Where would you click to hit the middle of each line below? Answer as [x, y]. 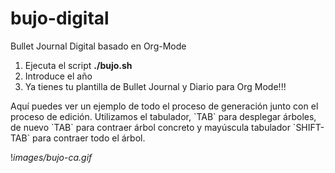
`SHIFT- [308, 127]
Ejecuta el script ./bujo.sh [78, 65]
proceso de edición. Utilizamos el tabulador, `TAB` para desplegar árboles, [163, 116]
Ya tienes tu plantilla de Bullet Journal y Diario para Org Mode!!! [155, 86]
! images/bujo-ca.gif [51, 157]
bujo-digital [60, 18]
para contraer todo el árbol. [89, 138]
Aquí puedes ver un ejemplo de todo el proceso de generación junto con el [164, 106]
